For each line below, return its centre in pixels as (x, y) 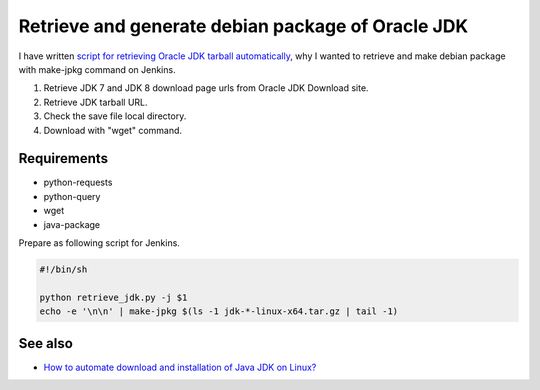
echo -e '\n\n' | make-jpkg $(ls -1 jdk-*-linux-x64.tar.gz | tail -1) (219, 311)
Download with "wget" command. (113, 130)
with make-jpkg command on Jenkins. (97, 69)
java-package (72, 224)
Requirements (63, 158)
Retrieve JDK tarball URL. (96, 102)
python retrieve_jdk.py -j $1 (113, 297)
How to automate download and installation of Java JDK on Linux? (180, 367)
